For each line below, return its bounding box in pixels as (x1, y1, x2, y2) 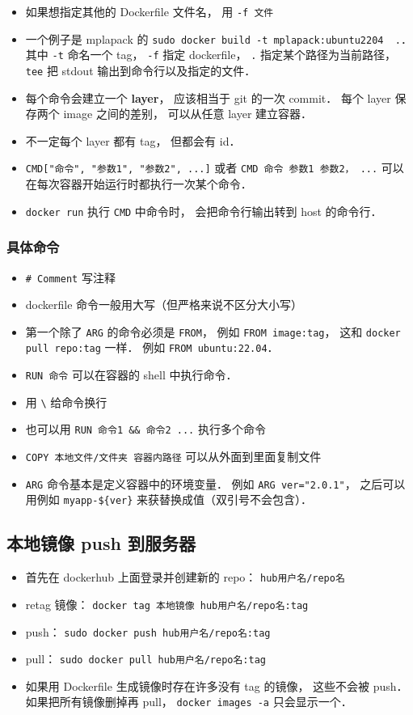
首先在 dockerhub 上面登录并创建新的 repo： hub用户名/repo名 (25, 569, 345, 586)
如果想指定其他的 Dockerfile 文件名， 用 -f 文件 (25, 3, 274, 19)
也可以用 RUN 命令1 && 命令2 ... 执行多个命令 (25, 421, 266, 438)
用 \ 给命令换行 (25, 393, 107, 410)
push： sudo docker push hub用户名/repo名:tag (25, 623, 271, 640)
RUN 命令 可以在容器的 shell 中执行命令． (25, 366, 238, 383)
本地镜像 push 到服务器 (6, 531, 196, 556)
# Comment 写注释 (25, 269, 116, 286)
